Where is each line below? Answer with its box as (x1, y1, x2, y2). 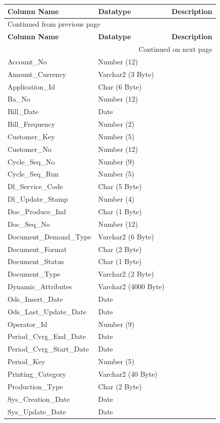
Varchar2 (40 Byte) (98, 368, 158, 379)
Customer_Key (8, 131, 55, 141)
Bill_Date (8, 106, 39, 117)
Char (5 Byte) (98, 181, 142, 192)
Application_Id (8, 81, 55, 92)
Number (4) (98, 194, 135, 204)
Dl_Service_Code (8, 181, 63, 192)
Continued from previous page (8, 19, 100, 29)
